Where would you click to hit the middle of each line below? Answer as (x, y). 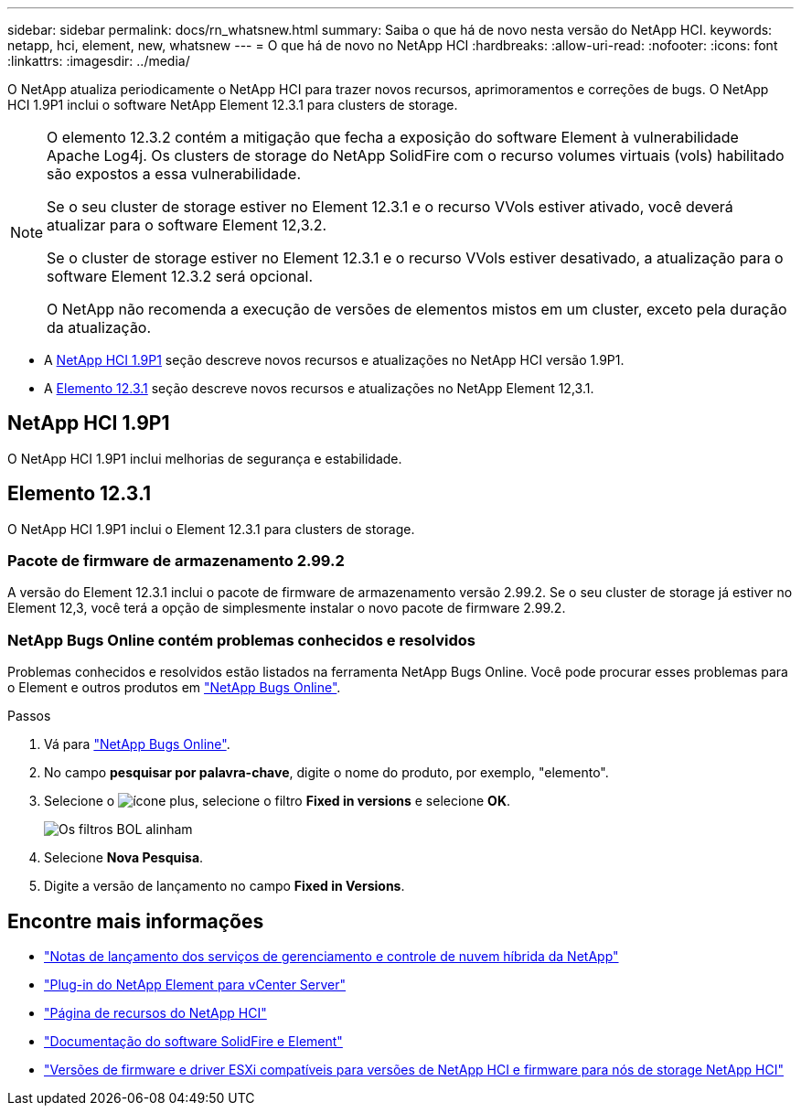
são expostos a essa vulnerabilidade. (174, 174)
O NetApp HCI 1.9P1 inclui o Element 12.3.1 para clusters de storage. (211, 529)
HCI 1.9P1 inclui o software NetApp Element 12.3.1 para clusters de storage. (233, 105)
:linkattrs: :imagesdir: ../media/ (99, 61)
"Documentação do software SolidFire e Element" (193, 1042)
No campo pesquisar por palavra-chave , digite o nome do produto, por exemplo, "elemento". (326, 773)
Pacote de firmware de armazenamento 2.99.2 (176, 561)
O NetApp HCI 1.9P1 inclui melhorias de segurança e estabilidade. (205, 458)
